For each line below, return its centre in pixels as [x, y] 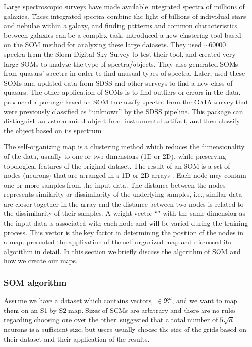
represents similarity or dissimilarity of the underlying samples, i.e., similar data [123, 194]
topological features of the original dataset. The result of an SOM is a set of [117, 165]
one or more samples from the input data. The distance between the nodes [115, 184]
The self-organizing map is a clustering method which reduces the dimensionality [124, 147]
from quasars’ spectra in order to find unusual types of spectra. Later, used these [125, 73]
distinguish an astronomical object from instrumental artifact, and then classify [122, 121]
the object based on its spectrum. [54, 130]
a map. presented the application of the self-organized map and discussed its [118, 242]
